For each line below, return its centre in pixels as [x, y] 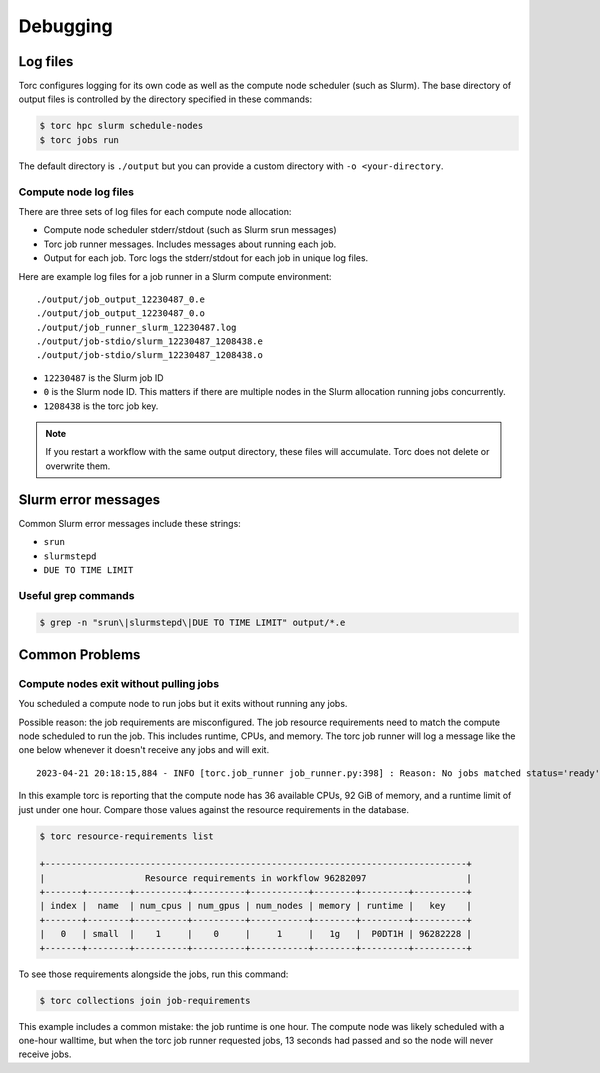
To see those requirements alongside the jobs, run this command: [153, 974]
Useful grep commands [76, 595]
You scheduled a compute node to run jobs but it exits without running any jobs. [183, 704]
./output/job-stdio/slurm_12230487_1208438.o [150, 355]
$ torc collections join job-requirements [145, 1000]
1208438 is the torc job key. [101, 406]
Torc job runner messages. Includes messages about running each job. [190, 244]
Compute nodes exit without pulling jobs [119, 683]
